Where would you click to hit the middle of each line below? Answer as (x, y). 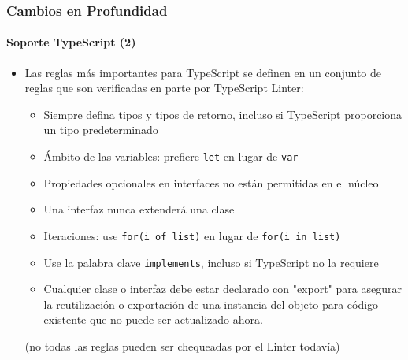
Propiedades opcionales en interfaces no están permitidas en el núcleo (211, 182)
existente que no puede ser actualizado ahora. (153, 319)
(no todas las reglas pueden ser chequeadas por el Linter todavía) (182, 345)
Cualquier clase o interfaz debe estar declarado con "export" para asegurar (223, 289)
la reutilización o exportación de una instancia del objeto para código (211, 304)
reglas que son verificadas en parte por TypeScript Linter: (164, 88)
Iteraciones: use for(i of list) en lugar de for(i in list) (192, 235)
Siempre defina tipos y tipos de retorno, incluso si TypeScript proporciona (223, 114)
